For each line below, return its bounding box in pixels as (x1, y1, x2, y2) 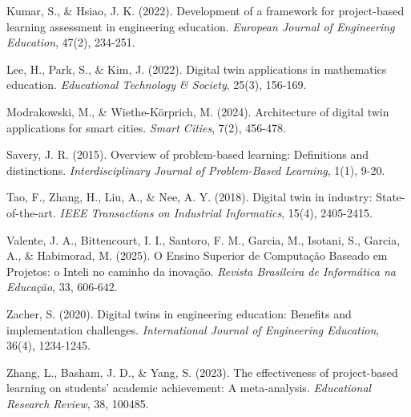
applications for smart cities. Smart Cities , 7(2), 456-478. (6, 119, 286, 136)
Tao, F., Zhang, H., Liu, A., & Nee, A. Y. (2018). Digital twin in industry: (6, 188, 373, 205)
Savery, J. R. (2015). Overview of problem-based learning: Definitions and (6, 146, 369, 163)
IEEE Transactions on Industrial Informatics (59, 204, 282, 221)
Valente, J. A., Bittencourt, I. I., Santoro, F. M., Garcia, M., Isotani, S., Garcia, (6, 231, 401, 248)
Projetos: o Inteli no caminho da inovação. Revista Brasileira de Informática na (6, 262, 397, 279)
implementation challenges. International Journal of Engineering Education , (6, 321, 380, 338)
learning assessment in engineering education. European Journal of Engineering (6, 18, 395, 34)
